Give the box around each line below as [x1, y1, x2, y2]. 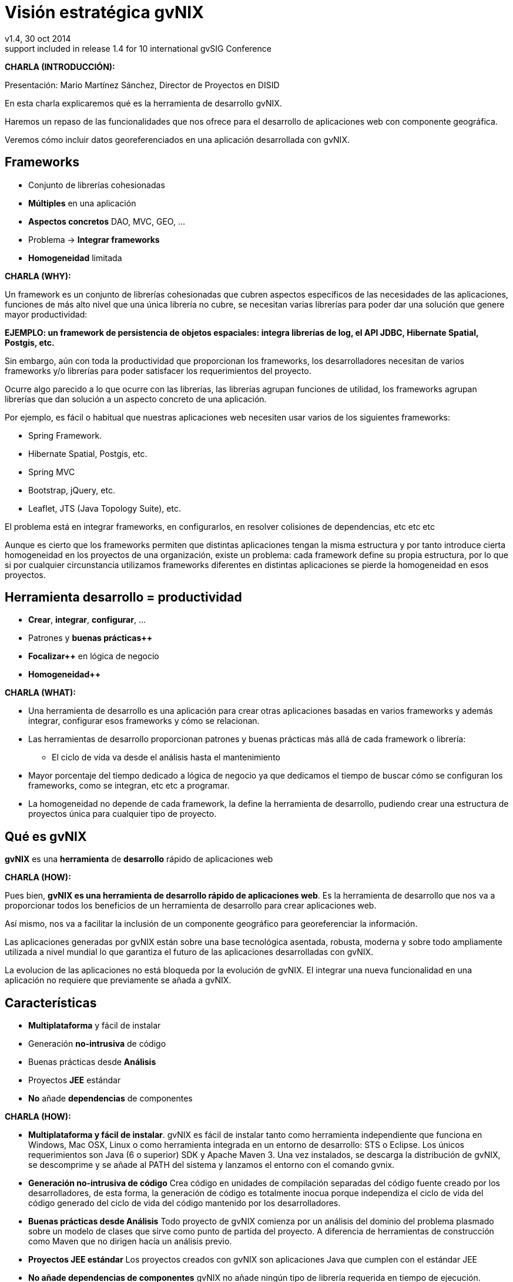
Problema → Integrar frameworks [28, 234, 160, 245]
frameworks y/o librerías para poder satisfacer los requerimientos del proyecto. [5, 365, 311, 376]
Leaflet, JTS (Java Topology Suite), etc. [28, 503, 181, 513]
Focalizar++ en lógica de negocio [28, 651, 159, 662]
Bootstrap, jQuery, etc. [28, 485, 115, 495]
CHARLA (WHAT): [5, 687, 76, 698]
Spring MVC [28, 466, 75, 477]
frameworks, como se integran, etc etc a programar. [28, 780, 230, 791]
